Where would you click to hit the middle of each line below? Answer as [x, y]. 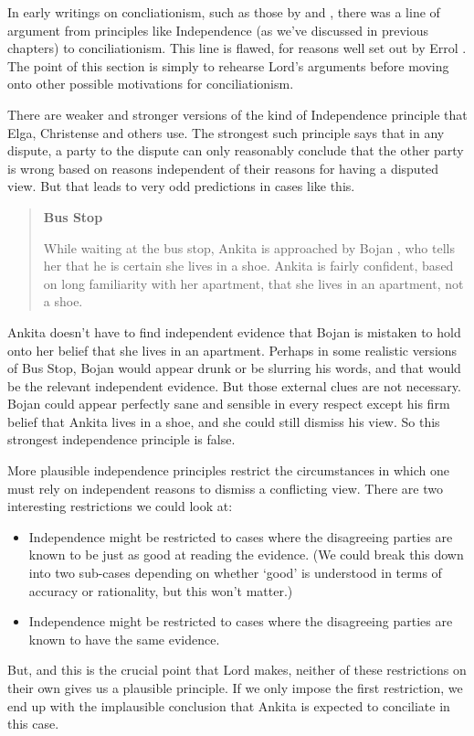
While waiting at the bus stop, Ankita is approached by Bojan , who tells [249, 247]
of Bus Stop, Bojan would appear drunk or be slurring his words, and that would [234, 368]
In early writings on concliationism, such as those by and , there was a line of [224, 12]
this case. [33, 724]
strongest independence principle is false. [121, 439]
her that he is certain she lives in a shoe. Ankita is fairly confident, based [248, 266]
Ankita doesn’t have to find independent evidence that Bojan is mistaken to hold [234, 331]
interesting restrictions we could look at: [120, 506]
